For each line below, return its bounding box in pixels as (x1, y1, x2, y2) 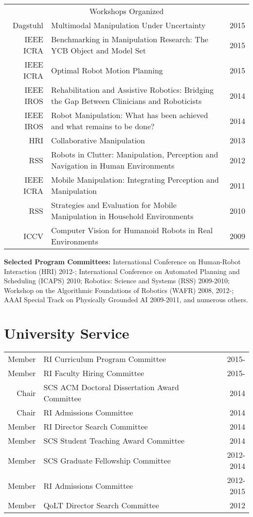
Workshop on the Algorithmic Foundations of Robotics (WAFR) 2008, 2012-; (4, 285, 234, 295)
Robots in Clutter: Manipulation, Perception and (51, 149, 218, 160)
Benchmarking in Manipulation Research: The (51, 34, 208, 45)
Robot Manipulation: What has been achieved (51, 109, 208, 121)
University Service (4, 323, 129, 343)
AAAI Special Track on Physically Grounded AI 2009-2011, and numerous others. (4, 294, 248, 305)
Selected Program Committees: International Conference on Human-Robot (4, 257, 241, 266)
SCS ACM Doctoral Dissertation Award (43, 381, 179, 393)
